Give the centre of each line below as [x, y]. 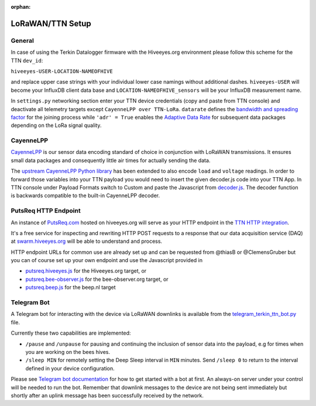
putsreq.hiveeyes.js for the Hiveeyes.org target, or [86, 271]
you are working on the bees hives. [68, 352]
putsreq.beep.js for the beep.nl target [71, 287]
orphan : [21, 7]
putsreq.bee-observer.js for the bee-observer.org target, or [97, 279]
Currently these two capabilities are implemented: [71, 333]
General [23, 40]
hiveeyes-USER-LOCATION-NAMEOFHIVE [62, 71]
